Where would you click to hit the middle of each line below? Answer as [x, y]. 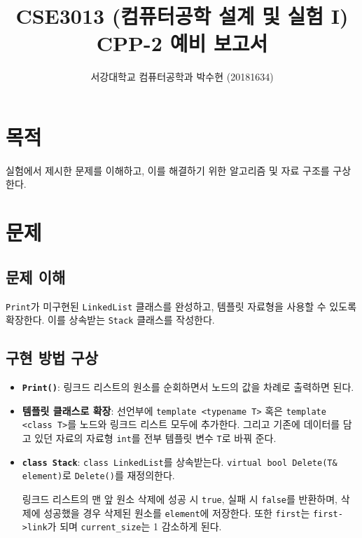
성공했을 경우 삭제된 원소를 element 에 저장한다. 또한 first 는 [177, 512]
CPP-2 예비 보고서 [182, 43]
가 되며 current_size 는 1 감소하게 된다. [134, 526]
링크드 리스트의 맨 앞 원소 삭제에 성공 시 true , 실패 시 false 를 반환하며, [180, 499]
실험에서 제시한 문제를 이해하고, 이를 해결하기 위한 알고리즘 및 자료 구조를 [168, 170]
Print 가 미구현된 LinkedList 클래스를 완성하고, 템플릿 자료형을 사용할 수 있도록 [181, 306]
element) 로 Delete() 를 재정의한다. [98, 475]
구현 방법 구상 [52, 358]
